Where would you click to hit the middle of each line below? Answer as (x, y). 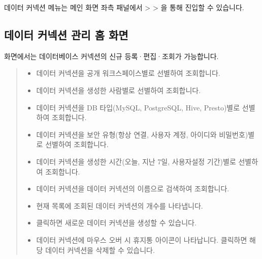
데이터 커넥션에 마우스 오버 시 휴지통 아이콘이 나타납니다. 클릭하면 (142, 239)
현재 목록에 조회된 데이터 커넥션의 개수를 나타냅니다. (120, 205)
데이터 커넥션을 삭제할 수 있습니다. (100, 250)
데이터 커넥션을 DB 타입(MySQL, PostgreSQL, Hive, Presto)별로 (138, 107)
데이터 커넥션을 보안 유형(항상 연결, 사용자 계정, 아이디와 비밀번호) (142, 134)
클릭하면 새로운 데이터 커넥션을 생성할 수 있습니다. (116, 223)
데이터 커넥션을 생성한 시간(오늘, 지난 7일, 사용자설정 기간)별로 (136, 161)
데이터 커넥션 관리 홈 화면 (66, 34)
